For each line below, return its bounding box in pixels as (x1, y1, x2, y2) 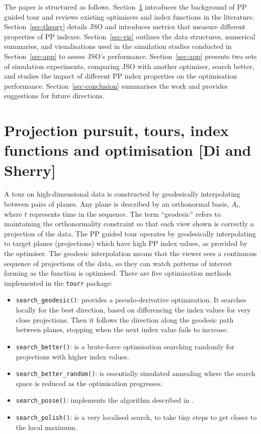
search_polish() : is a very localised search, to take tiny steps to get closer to (16, 412, 257, 422)
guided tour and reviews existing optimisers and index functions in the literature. (4, 11, 254, 22)
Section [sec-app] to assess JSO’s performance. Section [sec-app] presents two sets (4, 50, 257, 61)
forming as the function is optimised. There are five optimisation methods (4, 268, 232, 278)
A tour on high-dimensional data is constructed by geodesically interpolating (4, 189, 240, 199)
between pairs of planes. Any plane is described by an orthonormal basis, (4, 199, 229, 209)
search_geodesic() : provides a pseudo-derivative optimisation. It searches (16, 294, 246, 305)
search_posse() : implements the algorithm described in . (16, 395, 194, 405)
